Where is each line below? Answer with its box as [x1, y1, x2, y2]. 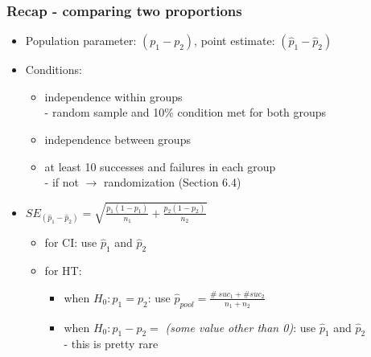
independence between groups [44, 131, 191, 147]
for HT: [44, 262, 82, 279]
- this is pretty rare [64, 335, 159, 352]
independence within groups [44, 88, 183, 105]
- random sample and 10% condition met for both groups [44, 104, 327, 121]
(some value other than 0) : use [165, 318, 316, 335]
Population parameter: [25, 32, 137, 49]
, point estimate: [194, 32, 275, 49]
